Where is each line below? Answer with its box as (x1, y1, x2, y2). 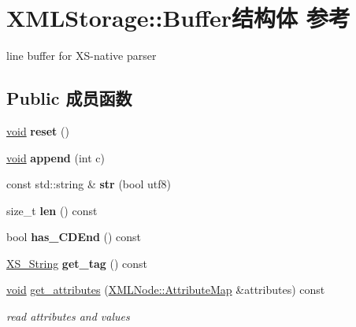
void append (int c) (6, 149, 105, 165)
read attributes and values (6, 308, 130, 325)
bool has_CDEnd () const (6, 229, 142, 245)
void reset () (6, 122, 69, 139)
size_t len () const (6, 202, 98, 218)
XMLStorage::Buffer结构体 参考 (6, 2, 350, 34)
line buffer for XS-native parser (6, 47, 157, 64)
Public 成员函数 (6, 86, 132, 110)
